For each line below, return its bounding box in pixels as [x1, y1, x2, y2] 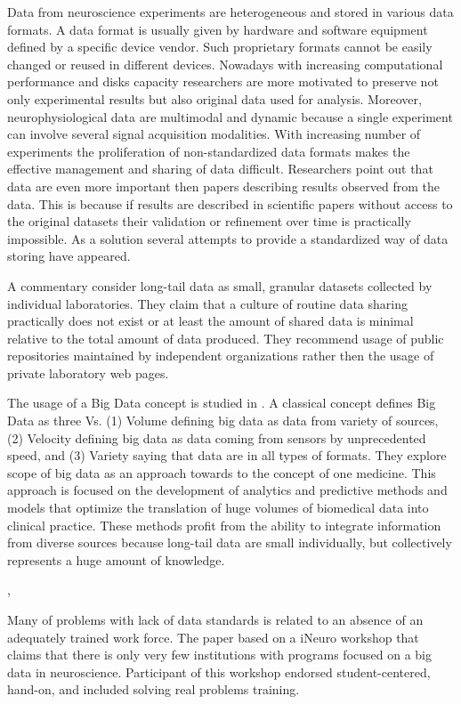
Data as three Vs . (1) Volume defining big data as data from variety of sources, [7, 411, 439, 430]
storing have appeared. [7, 247, 131, 265]
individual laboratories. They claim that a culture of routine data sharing [7, 294, 408, 312]
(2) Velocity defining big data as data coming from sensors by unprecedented [7, 428, 426, 447]
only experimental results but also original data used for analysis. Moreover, [7, 89, 422, 108]
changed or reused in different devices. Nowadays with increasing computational [7, 54, 443, 73]
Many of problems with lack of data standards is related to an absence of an [7, 611, 424, 628]
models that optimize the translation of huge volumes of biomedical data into [7, 498, 429, 517]
